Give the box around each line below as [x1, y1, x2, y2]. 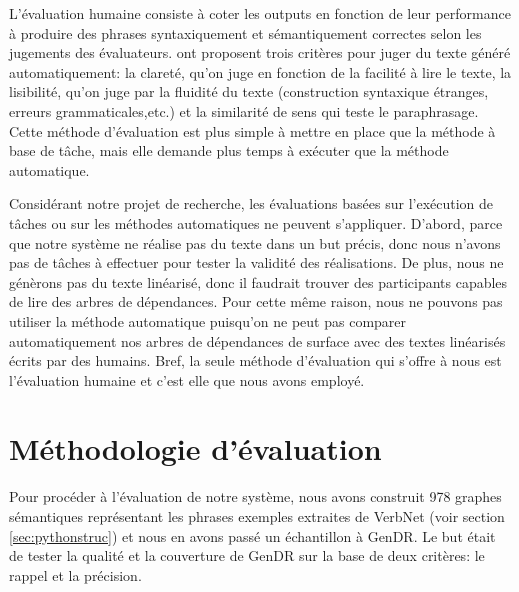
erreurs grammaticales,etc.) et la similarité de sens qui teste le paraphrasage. [9, 100, 479, 121]
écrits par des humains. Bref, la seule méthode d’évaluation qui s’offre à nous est [9, 350, 502, 371]
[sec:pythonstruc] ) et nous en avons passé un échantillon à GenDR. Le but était [9, 525, 496, 546]
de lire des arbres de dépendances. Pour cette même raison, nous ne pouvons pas [9, 291, 503, 312]
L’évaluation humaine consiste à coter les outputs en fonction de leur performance [9, 3, 511, 23]
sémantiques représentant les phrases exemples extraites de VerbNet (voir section [9, 506, 505, 526]
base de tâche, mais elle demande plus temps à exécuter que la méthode [9, 140, 449, 161]
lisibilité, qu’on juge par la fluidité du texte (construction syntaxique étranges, [9, 81, 489, 102]
